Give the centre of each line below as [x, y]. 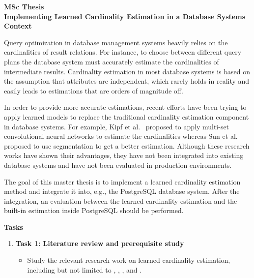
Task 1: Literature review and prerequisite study [100, 243]
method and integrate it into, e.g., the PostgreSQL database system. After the [122, 191]
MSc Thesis [24, 6]
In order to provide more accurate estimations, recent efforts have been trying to [125, 107]
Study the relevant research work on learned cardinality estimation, [129, 260]
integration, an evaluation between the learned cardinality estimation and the [121, 201]
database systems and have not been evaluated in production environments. [118, 165]
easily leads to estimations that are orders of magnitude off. [94, 90]
